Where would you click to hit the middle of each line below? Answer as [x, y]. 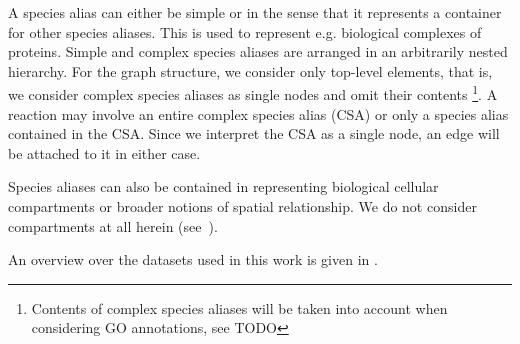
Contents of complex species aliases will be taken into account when [239, 307]
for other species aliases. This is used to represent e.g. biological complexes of [245, 31]
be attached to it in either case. [104, 152]
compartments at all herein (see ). [113, 225]
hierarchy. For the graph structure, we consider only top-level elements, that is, [250, 70]
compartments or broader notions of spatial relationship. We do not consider [242, 206]
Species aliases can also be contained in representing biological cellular [223, 186]
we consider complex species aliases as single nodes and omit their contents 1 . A [253, 93]
